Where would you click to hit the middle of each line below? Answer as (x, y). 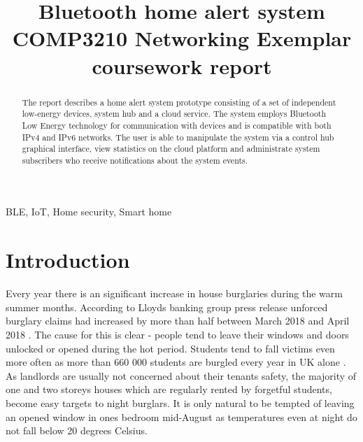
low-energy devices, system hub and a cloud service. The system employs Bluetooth (174, 114)
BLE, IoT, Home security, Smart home (89, 212)
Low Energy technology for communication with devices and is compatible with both (177, 125)
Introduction (68, 260)
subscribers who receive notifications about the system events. (135, 160)
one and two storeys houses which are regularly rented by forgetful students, (169, 389)
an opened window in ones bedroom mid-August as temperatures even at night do (181, 416)
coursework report (182, 65)
